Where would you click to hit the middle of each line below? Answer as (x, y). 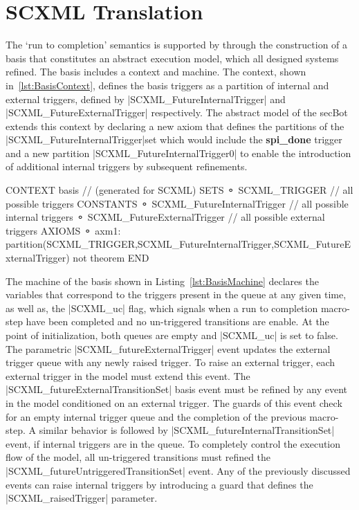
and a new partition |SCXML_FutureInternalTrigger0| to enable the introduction (178, 153)
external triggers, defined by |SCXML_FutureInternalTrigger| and (146, 99)
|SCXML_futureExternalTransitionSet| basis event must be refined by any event (177, 389)
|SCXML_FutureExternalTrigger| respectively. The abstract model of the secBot (177, 112)
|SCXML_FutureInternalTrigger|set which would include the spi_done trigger (174, 139)
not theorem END (111, 258)
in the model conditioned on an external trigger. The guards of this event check (174, 402)
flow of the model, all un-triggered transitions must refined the (138, 457)
